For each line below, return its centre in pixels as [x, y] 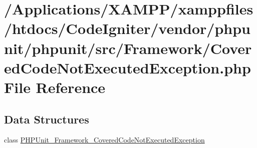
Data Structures [47, 119]
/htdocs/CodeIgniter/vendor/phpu [127, 28]
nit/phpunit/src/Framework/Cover [128, 48]
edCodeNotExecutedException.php [127, 67]
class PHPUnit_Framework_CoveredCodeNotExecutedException [104, 140]
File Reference [55, 87]
